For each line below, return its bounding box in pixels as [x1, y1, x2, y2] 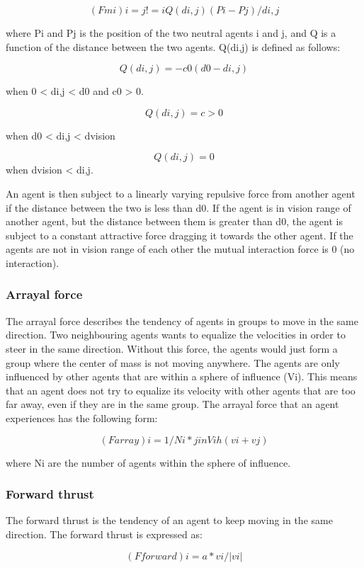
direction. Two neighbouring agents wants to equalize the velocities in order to [6, 327, 346, 342]
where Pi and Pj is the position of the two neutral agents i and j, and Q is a [6, 25, 336, 40]
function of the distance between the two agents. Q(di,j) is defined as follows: [6, 39, 341, 54]
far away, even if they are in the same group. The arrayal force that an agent [6, 397, 339, 411]
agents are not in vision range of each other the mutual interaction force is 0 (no [6, 242, 355, 256]
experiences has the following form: [6, 410, 158, 425]
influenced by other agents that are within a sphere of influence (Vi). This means [6, 369, 358, 384]
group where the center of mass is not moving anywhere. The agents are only [6, 355, 340, 370]
